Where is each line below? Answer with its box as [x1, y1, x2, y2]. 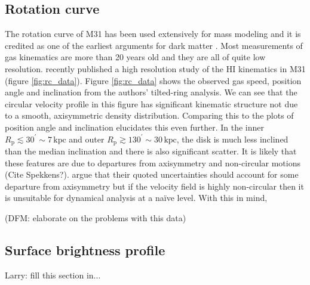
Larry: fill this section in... [5, 268, 101, 281]
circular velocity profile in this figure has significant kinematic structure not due [5, 97, 298, 110]
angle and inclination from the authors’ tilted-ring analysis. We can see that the [5, 86, 297, 98]
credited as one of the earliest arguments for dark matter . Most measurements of [5, 39, 303, 51]
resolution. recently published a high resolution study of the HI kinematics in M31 [5, 62, 306, 75]
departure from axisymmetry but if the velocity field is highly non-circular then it [5, 179, 304, 192]
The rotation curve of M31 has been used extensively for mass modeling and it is [5, 27, 301, 40]
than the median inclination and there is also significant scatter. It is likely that [5, 145, 297, 157]
